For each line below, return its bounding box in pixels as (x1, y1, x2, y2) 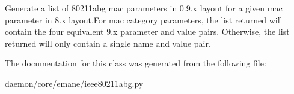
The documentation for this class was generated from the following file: (5, 57, 266, 69)
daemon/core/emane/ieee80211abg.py (5, 77, 144, 89)
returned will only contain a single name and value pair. (5, 37, 211, 49)
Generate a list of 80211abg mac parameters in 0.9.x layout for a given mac (5, 2, 283, 14)
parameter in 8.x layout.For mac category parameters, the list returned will (5, 13, 283, 26)
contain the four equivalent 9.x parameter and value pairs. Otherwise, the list (5, 25, 290, 38)
